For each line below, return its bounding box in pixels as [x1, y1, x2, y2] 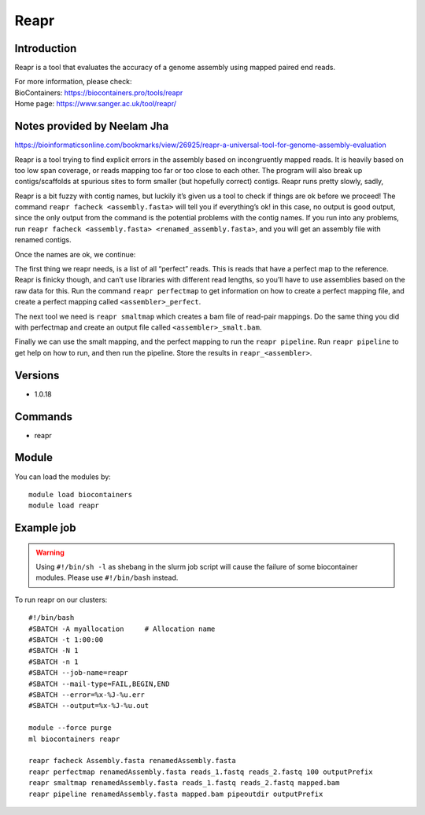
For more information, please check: [14, 77, 132, 87]
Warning [35, 548, 65, 557]
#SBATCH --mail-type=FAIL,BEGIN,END [28, 679, 170, 688]
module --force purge [28, 724, 112, 732]
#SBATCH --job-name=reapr [28, 669, 129, 677]
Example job [14, 522, 76, 535]
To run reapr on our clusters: [14, 595, 108, 604]
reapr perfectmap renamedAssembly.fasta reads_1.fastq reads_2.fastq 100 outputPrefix [28, 767, 373, 776]
